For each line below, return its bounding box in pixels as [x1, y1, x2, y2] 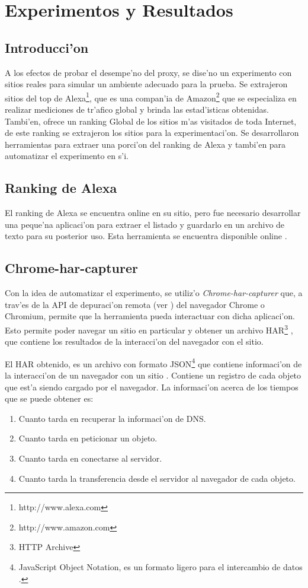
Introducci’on [5, 38, 89, 56]
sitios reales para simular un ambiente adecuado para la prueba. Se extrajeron [5, 78, 288, 90]
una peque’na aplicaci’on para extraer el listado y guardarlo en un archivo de [5, 218, 285, 230]
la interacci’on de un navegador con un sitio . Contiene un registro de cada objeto [5, 369, 301, 382]
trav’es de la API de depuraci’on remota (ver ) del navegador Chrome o [5, 298, 265, 310]
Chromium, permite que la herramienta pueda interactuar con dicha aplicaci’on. [5, 310, 295, 322]
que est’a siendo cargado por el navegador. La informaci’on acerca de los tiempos [5, 380, 299, 393]
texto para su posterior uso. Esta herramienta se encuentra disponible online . [5, 230, 287, 242]
